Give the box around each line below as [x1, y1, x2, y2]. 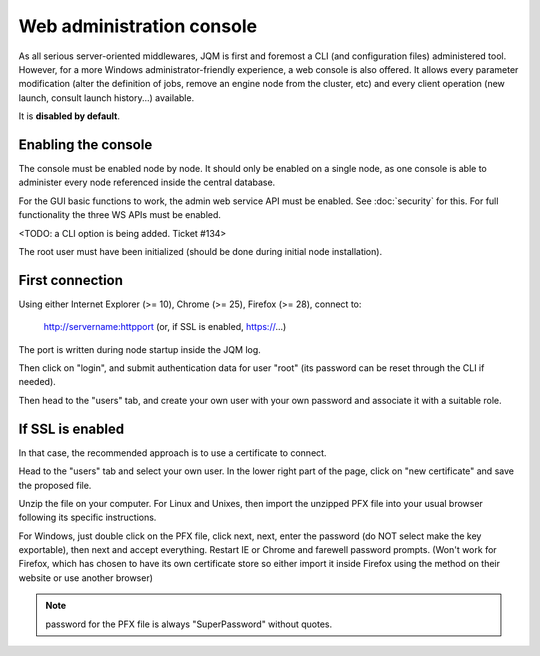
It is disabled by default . [18, 110, 120, 122]
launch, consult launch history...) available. [18, 91, 195, 104]
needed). [18, 376, 57, 388]
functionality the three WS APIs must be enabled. [18, 209, 222, 221]
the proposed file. [18, 479, 92, 491]
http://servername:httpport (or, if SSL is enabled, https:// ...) [43, 321, 287, 333]
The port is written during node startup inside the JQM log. [18, 343, 262, 355]
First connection [18, 271, 124, 289]
